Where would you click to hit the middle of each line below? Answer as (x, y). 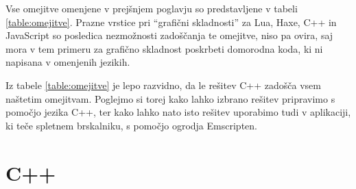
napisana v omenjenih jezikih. (68, 62)
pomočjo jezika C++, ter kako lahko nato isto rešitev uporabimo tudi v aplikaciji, (178, 112)
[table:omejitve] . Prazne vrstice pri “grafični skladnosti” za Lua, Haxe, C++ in (171, 22)
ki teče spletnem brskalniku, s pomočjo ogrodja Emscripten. (131, 125)
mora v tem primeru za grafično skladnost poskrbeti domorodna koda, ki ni (164, 48)
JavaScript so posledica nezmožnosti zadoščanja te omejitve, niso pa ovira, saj (169, 35)
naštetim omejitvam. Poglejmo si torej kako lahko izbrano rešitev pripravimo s (170, 98)
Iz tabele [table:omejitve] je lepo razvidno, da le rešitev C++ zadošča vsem (163, 85)
